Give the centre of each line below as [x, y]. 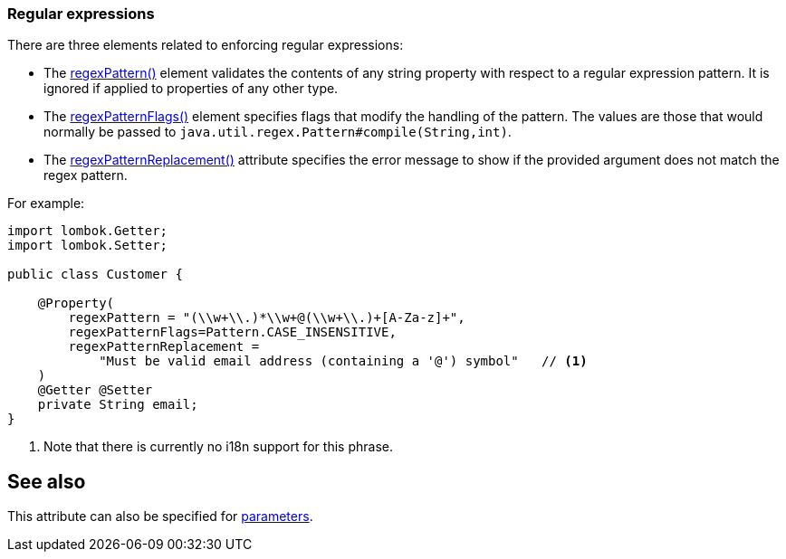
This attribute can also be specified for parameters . [160, 516]
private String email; [118, 405]
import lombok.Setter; [88, 246]
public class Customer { [95, 275]
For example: [46, 204]
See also [47, 481]
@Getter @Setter [95, 390]
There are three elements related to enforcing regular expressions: [206, 45]
